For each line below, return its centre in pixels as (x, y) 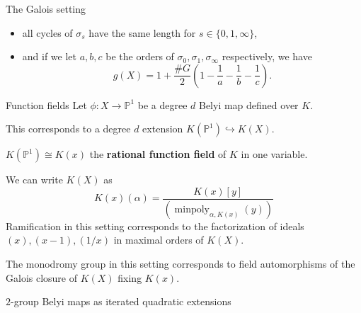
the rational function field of (158, 154)
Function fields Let (46, 104)
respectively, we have (267, 56)
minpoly (192, 209)
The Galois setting (46, 8)
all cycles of (47, 32)
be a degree (162, 104)
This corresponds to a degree (68, 129)
